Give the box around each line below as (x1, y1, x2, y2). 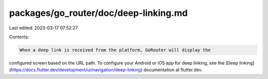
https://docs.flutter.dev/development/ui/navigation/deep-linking (10, 67, 141, 73)
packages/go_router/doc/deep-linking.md (9, 7, 188, 18)
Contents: (9, 34, 29, 40)
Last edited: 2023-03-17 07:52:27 (9, 25, 78, 31)
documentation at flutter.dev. (143, 67, 203, 73)
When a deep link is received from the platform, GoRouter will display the (19, 47, 211, 53)
